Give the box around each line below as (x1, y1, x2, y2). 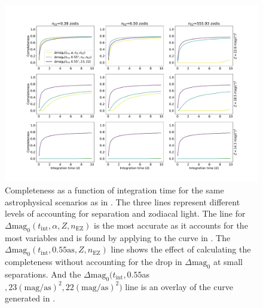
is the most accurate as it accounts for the (94, 218, 248, 231)
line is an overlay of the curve (125, 280, 233, 292)
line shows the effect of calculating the (111, 243, 251, 255)
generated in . (5, 292, 56, 304)
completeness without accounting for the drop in (5, 255, 182, 268)
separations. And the (5, 267, 81, 280)
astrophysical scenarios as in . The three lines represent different (5, 195, 240, 208)
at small (213, 255, 243, 268)
